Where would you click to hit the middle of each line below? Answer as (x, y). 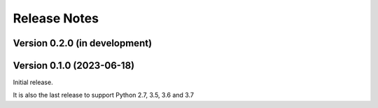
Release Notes (56, 18)
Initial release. (33, 82)
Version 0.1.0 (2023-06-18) (74, 66)
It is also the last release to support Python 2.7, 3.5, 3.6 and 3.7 (103, 95)
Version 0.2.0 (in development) (83, 43)
